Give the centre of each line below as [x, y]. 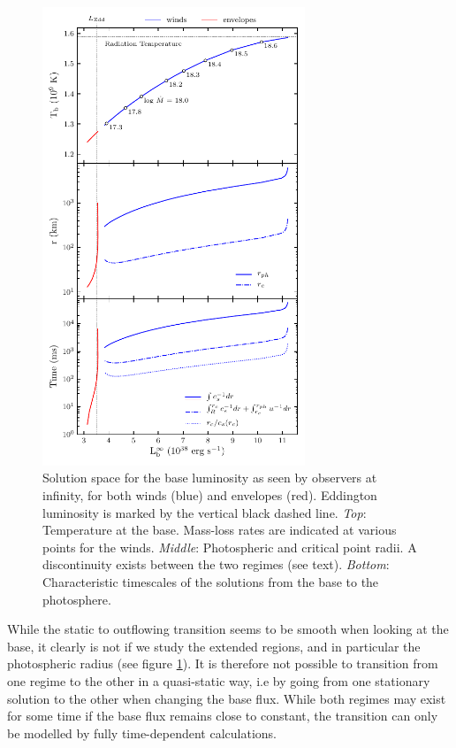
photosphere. [77, 599]
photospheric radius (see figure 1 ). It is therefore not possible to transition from [223, 663]
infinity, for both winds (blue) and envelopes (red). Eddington [210, 495]
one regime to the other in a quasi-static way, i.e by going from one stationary [219, 680]
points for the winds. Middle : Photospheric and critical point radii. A [230, 547]
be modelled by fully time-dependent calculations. [142, 733]
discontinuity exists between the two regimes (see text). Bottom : [216, 564]
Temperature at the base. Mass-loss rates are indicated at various [220, 530]
